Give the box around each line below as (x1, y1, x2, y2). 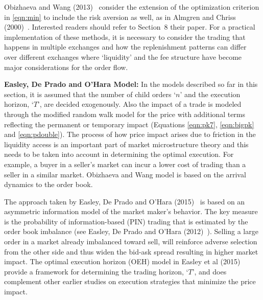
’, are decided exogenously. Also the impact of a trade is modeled (37, 99, 242, 109)
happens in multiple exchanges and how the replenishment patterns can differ (4, 41, 247, 52)
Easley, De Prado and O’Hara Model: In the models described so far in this (4, 79, 258, 89)
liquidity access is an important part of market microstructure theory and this (4, 139, 249, 149)
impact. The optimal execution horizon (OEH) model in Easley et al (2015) (4, 256, 241, 267)
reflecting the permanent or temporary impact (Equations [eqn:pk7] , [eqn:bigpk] (4, 119, 254, 129)
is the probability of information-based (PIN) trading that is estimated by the (4, 216, 248, 226)
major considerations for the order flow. (4, 61, 128, 72)
